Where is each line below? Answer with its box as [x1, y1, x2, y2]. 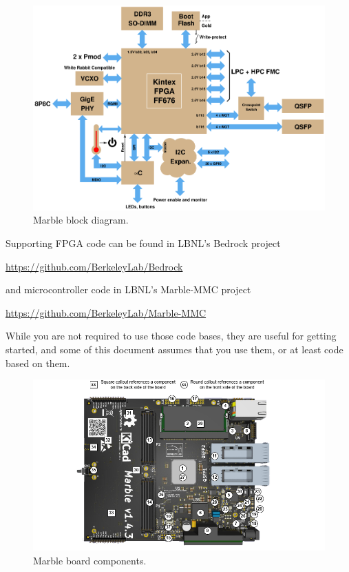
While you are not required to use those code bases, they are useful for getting [6, 328, 337, 343]
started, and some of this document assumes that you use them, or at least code [6, 342, 343, 356]
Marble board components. [33, 553, 147, 567]
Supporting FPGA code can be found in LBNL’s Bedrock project [6, 236, 281, 250]
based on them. [6, 355, 70, 370]
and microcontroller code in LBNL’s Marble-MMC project [6, 282, 251, 297]
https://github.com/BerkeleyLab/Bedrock [6, 259, 183, 273]
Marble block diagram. [33, 213, 129, 227]
